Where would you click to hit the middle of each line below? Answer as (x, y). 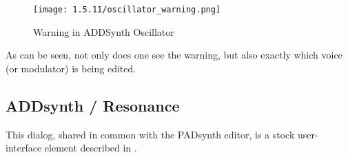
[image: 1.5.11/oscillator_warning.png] (127, 10)
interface (24, 148)
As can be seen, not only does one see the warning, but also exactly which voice (174, 55)
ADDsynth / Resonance (93, 105)
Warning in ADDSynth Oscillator (104, 31)
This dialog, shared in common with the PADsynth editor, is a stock (150, 134)
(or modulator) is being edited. (71, 68)
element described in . (91, 148)
